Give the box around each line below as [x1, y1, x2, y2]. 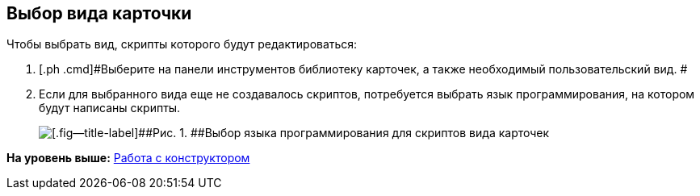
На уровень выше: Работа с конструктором [6, 151, 250, 165]
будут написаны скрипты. [39, 101, 181, 115]
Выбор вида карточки [6, 3, 192, 23]
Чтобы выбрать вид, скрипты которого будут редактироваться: [6, 37, 358, 52]
